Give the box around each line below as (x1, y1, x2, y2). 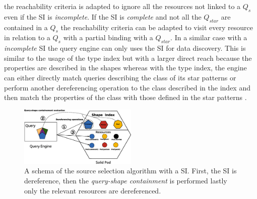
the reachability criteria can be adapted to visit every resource (60, 22, 253, 32)
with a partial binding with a (63, 32, 153, 43)
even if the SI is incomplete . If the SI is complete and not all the (4, 11, 202, 22)
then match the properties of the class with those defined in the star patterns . (4, 92, 247, 103)
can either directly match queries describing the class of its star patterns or (4, 72, 236, 82)
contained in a (4, 22, 48, 32)
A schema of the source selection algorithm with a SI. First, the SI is (24, 165, 237, 176)
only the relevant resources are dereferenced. (24, 185, 161, 195)
